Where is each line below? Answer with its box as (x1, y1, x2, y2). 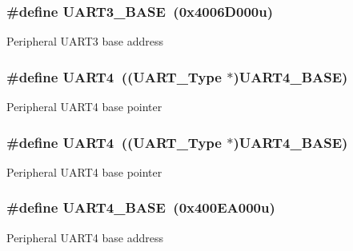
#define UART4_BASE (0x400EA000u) (6, 197, 275, 217)
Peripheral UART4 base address (6, 229, 163, 245)
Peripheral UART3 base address (6, 33, 163, 50)
